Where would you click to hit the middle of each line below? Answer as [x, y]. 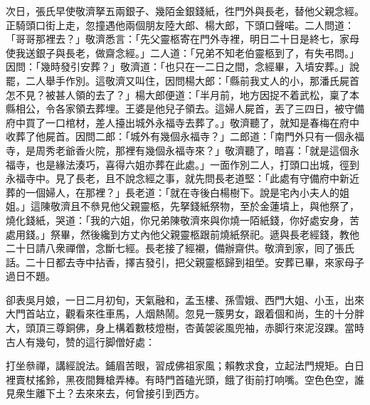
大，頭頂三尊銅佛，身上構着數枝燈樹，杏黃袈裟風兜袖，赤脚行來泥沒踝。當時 [185, 328]
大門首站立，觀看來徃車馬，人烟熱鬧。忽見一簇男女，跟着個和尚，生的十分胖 [185, 314]
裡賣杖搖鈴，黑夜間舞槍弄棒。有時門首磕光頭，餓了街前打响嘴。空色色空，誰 [185, 379]
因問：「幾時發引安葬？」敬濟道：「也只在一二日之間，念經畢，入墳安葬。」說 [183, 67]
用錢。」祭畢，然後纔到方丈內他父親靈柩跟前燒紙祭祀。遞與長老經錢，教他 [187, 234]
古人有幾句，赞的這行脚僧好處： [80, 341]
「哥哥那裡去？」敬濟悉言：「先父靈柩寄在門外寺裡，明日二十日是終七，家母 [183, 39]
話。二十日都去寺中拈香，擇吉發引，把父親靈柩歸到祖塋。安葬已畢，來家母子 [185, 262]
